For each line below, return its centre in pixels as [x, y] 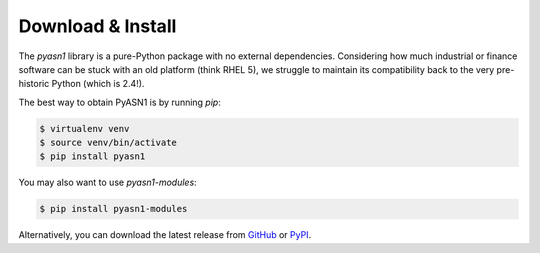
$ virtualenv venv [84, 128]
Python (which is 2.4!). [98, 84]
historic [34, 84]
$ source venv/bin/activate [108, 143]
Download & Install [97, 26]
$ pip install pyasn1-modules [113, 209]
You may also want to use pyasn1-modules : [107, 182]
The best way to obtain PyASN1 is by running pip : [120, 102]
